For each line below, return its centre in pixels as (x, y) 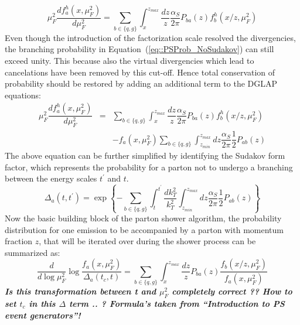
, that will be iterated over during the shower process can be (147, 241)
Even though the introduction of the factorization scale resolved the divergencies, (150, 37)
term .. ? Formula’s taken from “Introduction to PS (177, 303)
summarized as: (33, 252)
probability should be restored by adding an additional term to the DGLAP (141, 83)
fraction (19, 241)
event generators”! (43, 315)
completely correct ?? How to (232, 291)
